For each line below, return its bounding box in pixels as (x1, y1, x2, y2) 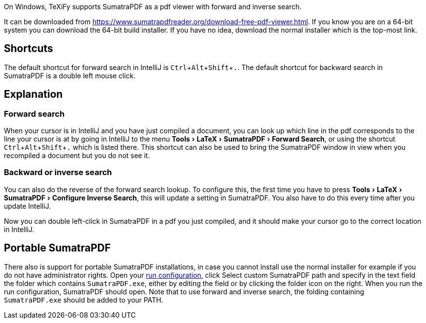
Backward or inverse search (4, 167, 112, 178)
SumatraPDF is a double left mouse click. (4, 71, 136, 80)
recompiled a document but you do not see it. (4, 151, 150, 160)
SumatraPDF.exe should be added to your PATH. (4, 295, 163, 304)
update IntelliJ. (4, 201, 51, 210)
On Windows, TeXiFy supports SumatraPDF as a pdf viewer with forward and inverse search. (4, 2, 302, 11)
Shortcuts (4, 42, 53, 55)
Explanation (4, 88, 63, 101)
